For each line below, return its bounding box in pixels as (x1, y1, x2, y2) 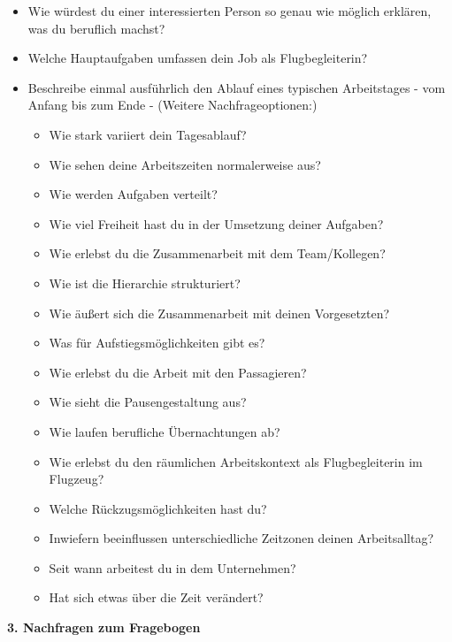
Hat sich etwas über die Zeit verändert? (49, 588, 264, 607)
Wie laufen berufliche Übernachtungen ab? (49, 422, 280, 440)
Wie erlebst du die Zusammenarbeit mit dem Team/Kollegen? (49, 244, 386, 263)
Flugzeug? (49, 470, 104, 488)
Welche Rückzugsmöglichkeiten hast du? (49, 499, 267, 517)
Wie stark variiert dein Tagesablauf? (49, 125, 247, 143)
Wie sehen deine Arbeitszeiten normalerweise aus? (49, 155, 321, 173)
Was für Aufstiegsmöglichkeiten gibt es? (49, 333, 265, 352)
